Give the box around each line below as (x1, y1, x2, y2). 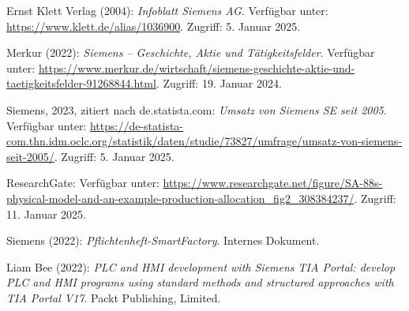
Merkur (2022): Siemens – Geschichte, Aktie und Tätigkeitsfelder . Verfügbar (6, 44, 375, 61)
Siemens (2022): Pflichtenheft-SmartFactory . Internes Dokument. (6, 232, 320, 249)
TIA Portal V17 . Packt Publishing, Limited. (6, 289, 221, 305)
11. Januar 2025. (6, 205, 86, 222)
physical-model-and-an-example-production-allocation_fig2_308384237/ (6, 189, 355, 206)
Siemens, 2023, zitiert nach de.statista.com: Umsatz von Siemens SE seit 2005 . (6, 101, 387, 118)
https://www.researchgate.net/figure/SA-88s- (163, 174, 383, 191)
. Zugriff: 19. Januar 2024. (156, 75, 282, 92)
